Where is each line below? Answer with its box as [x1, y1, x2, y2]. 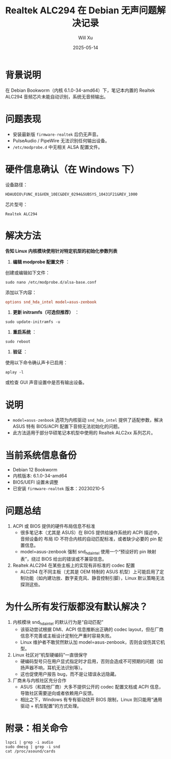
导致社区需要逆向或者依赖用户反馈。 [20, 690, 97, 696]
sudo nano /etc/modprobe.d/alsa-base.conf [5, 280, 97, 285]
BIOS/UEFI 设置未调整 [12, 479, 59, 485]
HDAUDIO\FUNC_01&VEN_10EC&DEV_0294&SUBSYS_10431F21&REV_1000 [5, 192, 138, 197]
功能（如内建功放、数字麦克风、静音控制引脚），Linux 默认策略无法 [24, 575, 165, 581]
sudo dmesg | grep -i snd [5, 744, 60, 749]
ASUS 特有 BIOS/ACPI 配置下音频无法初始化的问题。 [12, 423, 123, 429]
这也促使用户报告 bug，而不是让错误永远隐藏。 [20, 671, 119, 677]
